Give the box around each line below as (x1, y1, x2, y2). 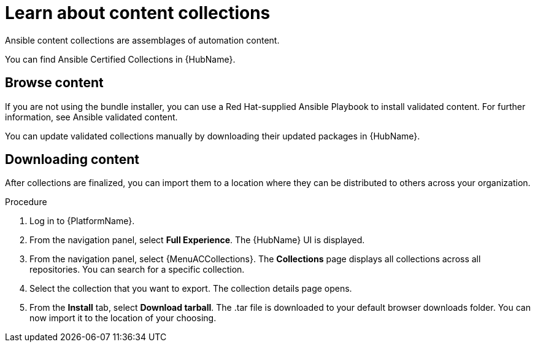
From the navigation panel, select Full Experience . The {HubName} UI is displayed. (29, 235, 365, 246)
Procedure (5, 197, 47, 208)
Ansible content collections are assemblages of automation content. (5, 34, 280, 45)
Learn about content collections (5, 2, 271, 23)
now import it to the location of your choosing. (29, 313, 217, 324)
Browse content (5, 75, 104, 91)
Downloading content (5, 152, 139, 168)
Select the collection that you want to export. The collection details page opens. (29, 283, 352, 294)
